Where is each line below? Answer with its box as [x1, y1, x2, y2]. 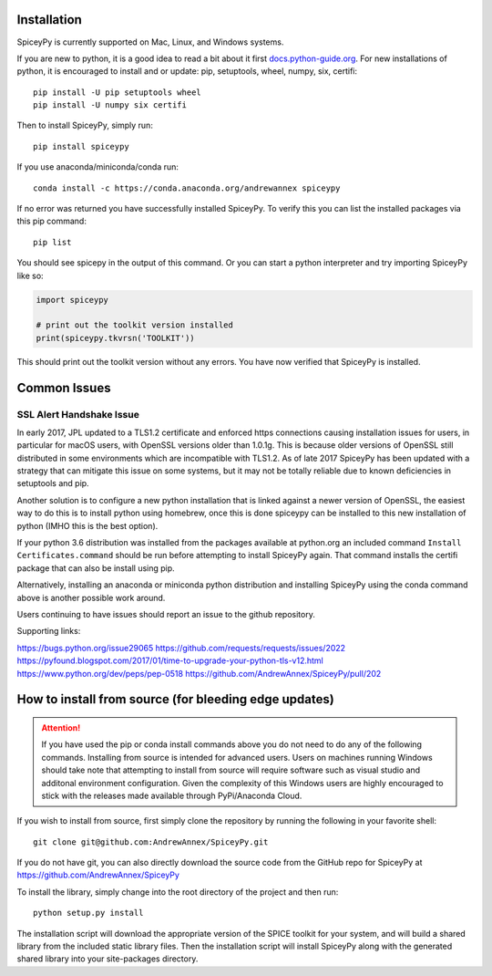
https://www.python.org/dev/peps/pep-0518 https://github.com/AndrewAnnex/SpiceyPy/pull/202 [16, 668, 382, 679]
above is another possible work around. [16, 592, 166, 603]
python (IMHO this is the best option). [16, 520, 159, 531]
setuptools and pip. [16, 478, 90, 489]
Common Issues [16, 379, 111, 396]
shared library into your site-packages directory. [16, 953, 199, 964]
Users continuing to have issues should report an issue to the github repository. [16, 608, 316, 619]
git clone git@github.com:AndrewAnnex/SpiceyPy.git [33, 836, 269, 847]
